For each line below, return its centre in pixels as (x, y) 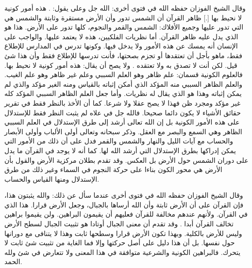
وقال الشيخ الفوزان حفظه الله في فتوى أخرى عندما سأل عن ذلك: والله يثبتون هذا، (124, 195)
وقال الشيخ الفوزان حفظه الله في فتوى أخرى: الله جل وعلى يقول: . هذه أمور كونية (125, 8)
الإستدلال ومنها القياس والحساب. (52, 179)
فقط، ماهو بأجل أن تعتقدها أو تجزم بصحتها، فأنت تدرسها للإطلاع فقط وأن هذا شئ (123, 55)
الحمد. (13, 261)
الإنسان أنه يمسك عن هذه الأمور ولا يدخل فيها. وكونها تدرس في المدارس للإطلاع (121, 46)
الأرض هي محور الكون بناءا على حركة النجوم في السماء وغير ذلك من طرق (113, 169)
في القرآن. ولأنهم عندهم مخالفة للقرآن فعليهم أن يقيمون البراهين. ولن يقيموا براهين (126, 214)
